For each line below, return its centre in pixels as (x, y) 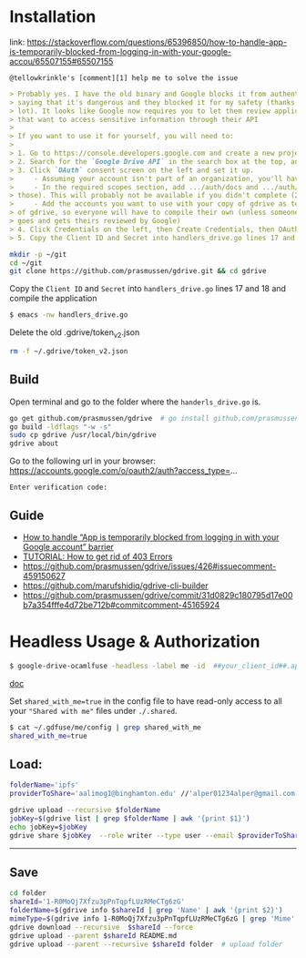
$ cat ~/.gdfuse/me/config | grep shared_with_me (106, 727)
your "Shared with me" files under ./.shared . (93, 710)
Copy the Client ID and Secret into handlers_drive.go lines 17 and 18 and (148, 289)
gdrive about (34, 443)
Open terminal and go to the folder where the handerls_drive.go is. (135, 402)
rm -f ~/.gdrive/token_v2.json (69, 351)
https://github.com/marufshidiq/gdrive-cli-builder (115, 586)
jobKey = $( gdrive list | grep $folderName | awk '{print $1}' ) (130, 818)
